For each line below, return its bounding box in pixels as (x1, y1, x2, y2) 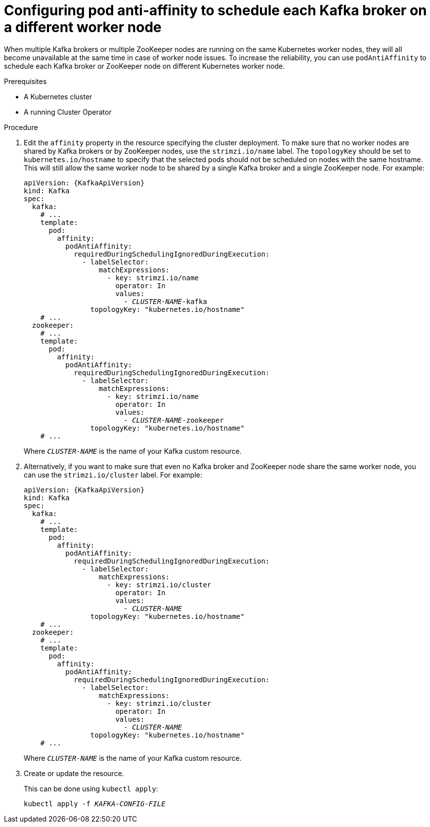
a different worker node (4, 19, 162, 36)
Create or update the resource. (24, 769, 124, 778)
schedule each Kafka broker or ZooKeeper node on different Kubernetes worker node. (4, 61, 285, 70)
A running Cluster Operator (24, 107, 112, 116)
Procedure (4, 123, 38, 131)
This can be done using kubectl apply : (24, 784, 158, 793)
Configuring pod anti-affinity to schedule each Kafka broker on (4, 2, 427, 19)
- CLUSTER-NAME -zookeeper (124, 416, 224, 424)
